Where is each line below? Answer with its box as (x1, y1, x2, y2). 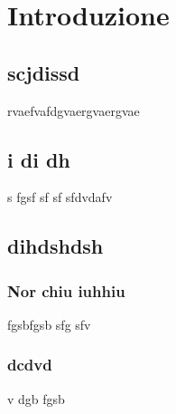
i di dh (7, 145, 70, 173)
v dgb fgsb (7, 389, 65, 408)
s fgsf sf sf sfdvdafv (7, 188, 113, 207)
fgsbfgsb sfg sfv (7, 314, 91, 333)
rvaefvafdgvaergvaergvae (7, 101, 140, 120)
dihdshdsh (7, 232, 104, 260)
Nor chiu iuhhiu (7, 279, 125, 302)
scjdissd (7, 58, 80, 86)
